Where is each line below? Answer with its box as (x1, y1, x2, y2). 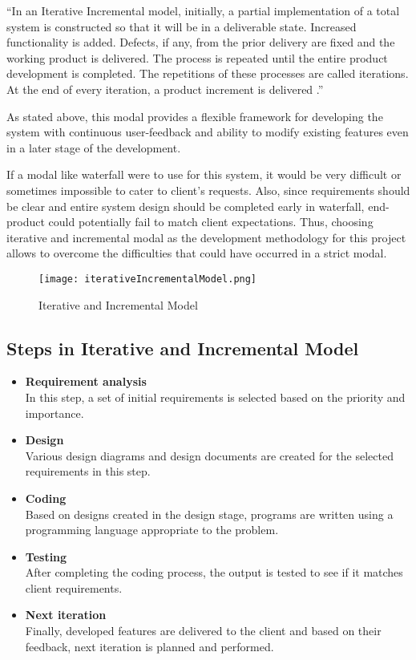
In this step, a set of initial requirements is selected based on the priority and (25, 388, 406, 405)
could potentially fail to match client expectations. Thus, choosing (48, 213, 374, 230)
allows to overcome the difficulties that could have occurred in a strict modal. (6, 245, 387, 261)
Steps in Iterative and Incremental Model (6, 335, 359, 360)
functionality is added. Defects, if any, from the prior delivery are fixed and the (6, 34, 395, 51)
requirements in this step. (25, 463, 151, 480)
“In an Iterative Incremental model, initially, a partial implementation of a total (6, 2, 400, 18)
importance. (25, 404, 84, 421)
